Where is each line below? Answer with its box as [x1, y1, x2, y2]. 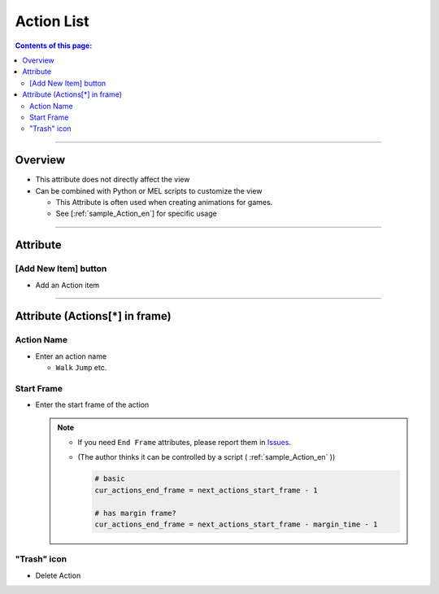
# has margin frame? [94, 509, 176, 518]
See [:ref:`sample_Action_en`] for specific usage [55, 208, 217, 219]
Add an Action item [35, 280, 100, 290]
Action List [15, 12, 89, 30]
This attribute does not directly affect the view [35, 175, 190, 185]
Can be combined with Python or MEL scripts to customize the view [35, 186, 263, 195]
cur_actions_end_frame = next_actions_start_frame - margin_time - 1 [94, 519, 378, 529]
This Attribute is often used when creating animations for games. [55, 197, 273, 207]
